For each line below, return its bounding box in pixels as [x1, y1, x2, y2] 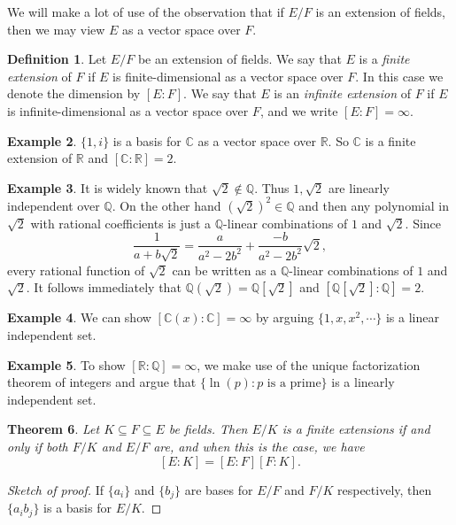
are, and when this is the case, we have [153, 437, 365, 456]
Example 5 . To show [7, 355, 126, 374]
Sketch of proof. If [7, 480, 104, 498]
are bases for [184, 480, 253, 498]
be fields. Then [168, 420, 248, 438]
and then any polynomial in [298, 196, 449, 214]
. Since [405, 213, 442, 232]
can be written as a [172, 260, 277, 279]
